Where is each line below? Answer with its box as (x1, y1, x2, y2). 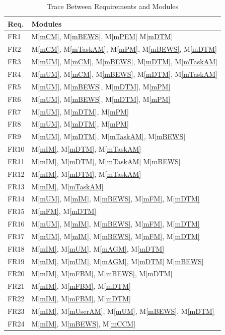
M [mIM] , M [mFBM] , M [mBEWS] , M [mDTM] (31, 268, 173, 279)
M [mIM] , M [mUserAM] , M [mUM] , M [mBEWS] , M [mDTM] (31, 306, 214, 316)
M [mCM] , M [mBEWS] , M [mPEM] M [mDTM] (31, 31, 173, 42)
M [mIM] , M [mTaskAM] (31, 181, 104, 191)
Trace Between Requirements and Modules (46, 1, 179, 11)
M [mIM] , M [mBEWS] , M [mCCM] (31, 318, 136, 328)
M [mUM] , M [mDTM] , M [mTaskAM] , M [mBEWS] (31, 131, 186, 142)
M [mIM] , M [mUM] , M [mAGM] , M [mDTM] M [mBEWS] (31, 256, 204, 266)
